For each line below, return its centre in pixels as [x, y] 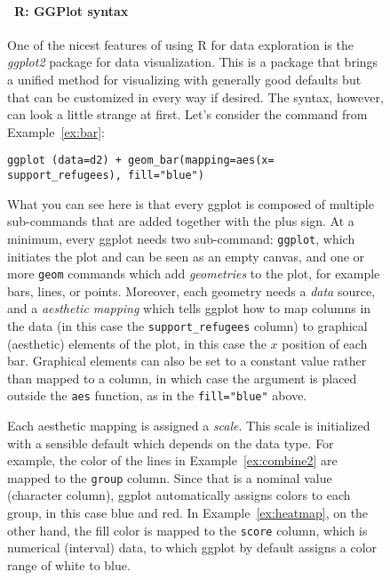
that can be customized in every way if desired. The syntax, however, [195, 97]
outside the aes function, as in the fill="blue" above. [157, 395]
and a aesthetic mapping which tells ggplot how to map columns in [189, 308]
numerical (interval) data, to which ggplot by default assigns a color [192, 548]
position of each [325, 343]
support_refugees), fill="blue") [106, 176]
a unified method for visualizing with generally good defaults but [184, 79]
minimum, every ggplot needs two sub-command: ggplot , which [181, 238]
